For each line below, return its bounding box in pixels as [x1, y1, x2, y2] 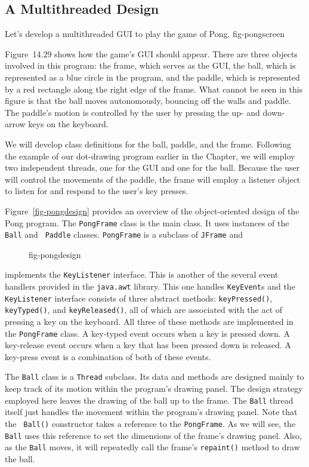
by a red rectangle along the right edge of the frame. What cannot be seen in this [5, 82, 303, 95]
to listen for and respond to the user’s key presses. [5, 185, 189, 197]
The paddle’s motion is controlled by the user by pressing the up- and [5, 106, 260, 118]
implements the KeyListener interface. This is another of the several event [5, 268, 279, 281]
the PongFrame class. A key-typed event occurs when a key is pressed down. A [5, 327, 290, 339]
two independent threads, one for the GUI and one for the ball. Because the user [5, 161, 300, 174]
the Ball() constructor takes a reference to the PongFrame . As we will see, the [5, 417, 296, 429]
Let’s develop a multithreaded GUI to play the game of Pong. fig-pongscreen [5, 27, 285, 40]
